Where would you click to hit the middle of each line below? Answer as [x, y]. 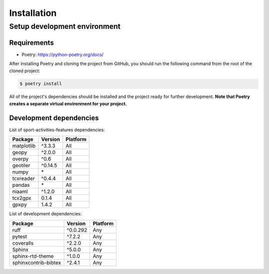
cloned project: [25, 71]
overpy [20, 159]
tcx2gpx [22, 198]
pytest [20, 236]
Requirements [32, 43]
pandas [21, 185]
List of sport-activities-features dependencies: [57, 130]
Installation [33, 13]
